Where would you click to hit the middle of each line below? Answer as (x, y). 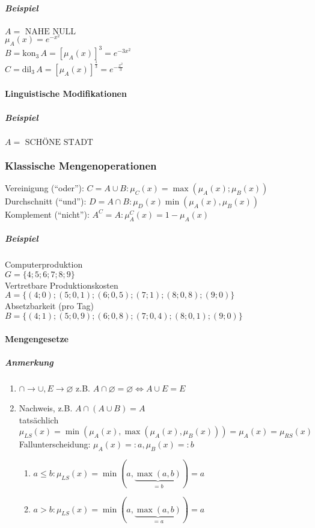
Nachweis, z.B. (46, 408)
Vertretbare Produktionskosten (62, 285)
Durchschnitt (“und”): (46, 201)
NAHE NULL (50, 32)
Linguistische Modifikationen (66, 94)
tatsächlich (39, 419)
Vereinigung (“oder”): (44, 187)
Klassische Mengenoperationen (81, 165)
